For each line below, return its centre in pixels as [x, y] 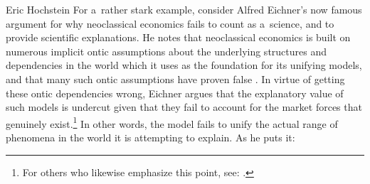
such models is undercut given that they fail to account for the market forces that [184, 107]
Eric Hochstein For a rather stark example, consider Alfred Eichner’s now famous [184, 9]
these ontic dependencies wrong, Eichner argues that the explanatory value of [175, 93]
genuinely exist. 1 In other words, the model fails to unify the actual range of [172, 122]
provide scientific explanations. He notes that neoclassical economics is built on [178, 37]
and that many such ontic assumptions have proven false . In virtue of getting [175, 79]
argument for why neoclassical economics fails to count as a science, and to [170, 23]
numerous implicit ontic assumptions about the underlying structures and [166, 51]
